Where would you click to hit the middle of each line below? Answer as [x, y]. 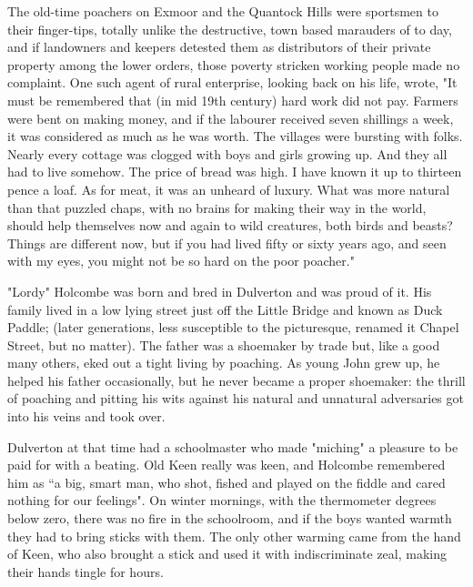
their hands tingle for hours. [86, 571]
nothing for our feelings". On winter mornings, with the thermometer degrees [222, 500]
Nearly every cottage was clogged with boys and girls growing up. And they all [227, 153]
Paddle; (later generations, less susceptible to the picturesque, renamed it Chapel [233, 327]
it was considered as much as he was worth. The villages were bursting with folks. [235, 136]
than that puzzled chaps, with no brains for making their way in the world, [217, 207]
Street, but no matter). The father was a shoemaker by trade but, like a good [224, 344]
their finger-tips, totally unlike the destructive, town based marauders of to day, [230, 29]
